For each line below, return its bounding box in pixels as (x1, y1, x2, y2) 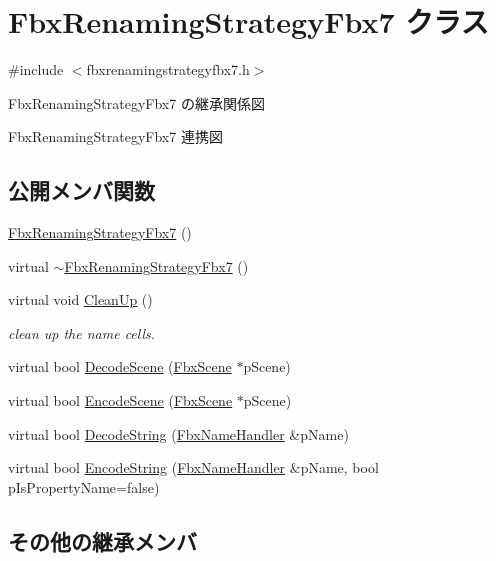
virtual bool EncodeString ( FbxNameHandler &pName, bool (8, 457, 379, 478)
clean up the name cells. (8, 322, 156, 343)
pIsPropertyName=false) (8, 476, 160, 497)
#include (8, 59, 64, 80)
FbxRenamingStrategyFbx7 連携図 (8, 126, 223, 147)
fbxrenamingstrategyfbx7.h (86, 59, 250, 80)
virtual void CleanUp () (8, 289, 153, 310)
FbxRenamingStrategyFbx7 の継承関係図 (8, 92, 265, 113)
